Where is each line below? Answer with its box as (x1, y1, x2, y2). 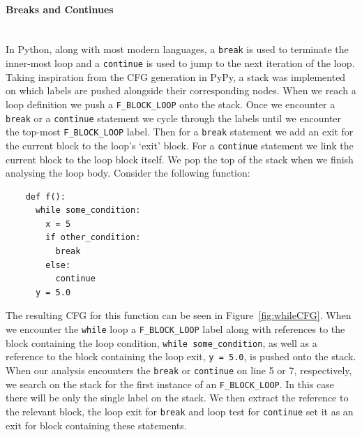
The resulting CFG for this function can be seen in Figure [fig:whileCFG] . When (6, 308, 352, 323)
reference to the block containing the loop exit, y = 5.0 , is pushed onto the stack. (6, 349, 356, 364)
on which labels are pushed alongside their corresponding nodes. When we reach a (6, 83, 356, 98)
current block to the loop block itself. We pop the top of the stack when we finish (6, 151, 354, 166)
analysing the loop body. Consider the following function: (6, 165, 250, 180)
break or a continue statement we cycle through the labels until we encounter (6, 110, 342, 125)
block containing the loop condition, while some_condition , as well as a (6, 335, 317, 350)
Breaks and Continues (6, 1, 114, 16)
